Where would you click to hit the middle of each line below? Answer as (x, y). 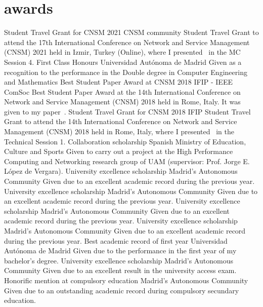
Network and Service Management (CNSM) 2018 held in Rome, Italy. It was (122, 102)
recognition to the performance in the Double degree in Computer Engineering (126, 72)
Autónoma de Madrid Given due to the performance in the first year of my (120, 251)
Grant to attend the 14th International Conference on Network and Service (121, 121)
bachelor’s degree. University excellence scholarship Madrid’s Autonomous (119, 260)
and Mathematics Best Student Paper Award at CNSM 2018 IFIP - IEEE (118, 82)
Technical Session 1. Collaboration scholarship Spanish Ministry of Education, (125, 141)
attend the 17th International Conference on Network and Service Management (127, 42)
